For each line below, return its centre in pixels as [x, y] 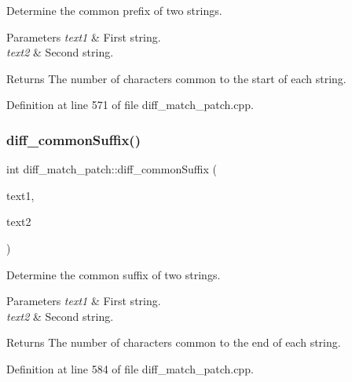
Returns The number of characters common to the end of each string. [174, 342]
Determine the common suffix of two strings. [114, 274]
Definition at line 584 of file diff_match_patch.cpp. [130, 368]
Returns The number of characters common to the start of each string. [176, 78]
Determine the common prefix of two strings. [114, 10]
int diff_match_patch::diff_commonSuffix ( [112, 169]
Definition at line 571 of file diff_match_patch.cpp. [130, 105]
